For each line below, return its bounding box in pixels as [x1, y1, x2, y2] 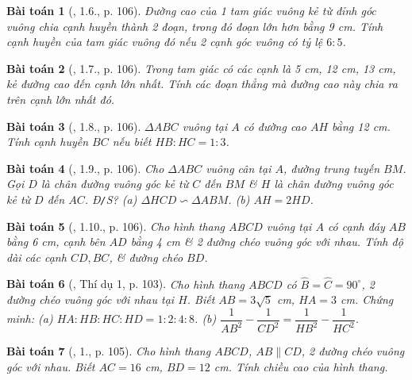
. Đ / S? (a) [84, 190, 137, 207]
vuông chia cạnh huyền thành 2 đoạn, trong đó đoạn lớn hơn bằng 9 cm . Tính [6, 17, 383, 34]
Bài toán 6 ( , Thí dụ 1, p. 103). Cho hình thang [6, 275, 245, 292]
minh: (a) [6, 310, 53, 327]
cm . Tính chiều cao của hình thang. [214, 358, 388, 374]
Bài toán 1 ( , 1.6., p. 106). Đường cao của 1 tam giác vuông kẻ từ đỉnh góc [6, 2, 376, 18]
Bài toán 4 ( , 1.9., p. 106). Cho [6, 159, 164, 176]
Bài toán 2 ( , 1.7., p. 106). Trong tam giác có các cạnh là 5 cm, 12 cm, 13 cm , [6, 59, 396, 76]
